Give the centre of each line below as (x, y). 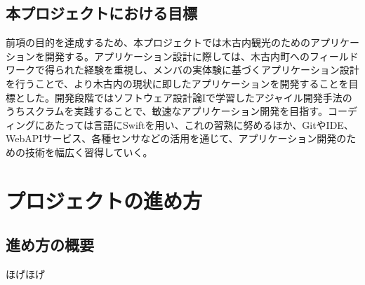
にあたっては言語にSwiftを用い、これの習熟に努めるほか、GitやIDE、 (194, 124)
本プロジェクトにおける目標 (101, 13)
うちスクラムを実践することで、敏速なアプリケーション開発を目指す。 (167, 111)
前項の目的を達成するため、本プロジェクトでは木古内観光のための (158, 42)
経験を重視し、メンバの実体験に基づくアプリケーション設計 (221, 70)
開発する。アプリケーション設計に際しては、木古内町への (177, 56)
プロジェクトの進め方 (104, 200)
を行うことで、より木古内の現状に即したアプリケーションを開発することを (177, 83)
